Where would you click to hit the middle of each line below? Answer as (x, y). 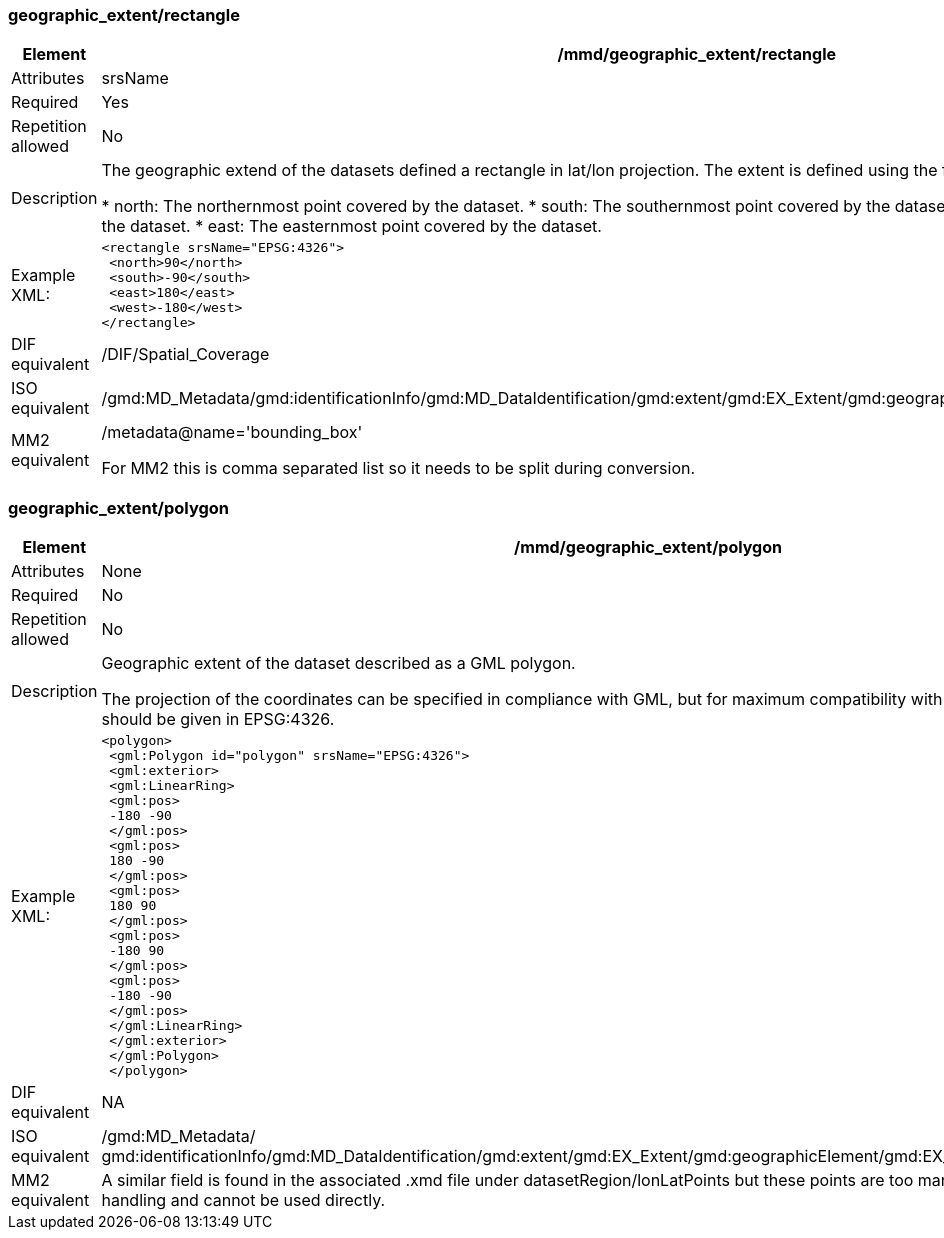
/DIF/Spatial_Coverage (185, 354)
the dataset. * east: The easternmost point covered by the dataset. (351, 226)
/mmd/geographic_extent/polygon (648, 547)
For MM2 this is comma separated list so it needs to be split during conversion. (398, 468)
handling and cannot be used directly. (243, 1200)
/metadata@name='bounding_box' (232, 432)
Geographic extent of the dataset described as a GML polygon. (338, 663)
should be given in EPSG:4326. (218, 719)
